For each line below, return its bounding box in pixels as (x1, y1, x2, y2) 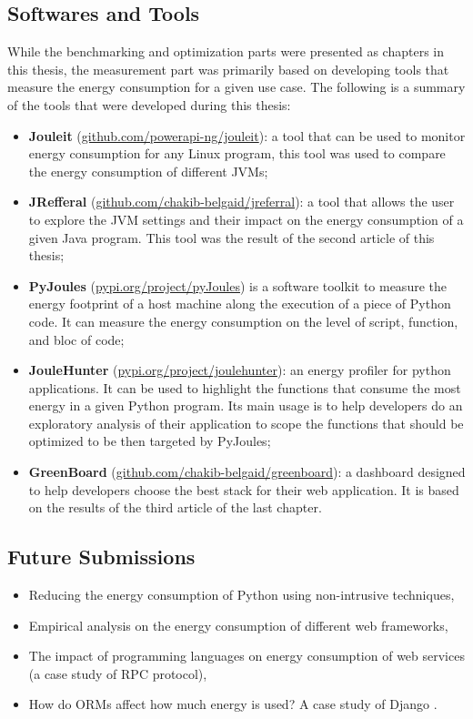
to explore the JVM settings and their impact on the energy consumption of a (28, 209, 464, 228)
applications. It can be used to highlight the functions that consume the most (28, 378, 461, 397)
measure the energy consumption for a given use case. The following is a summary (7, 77, 466, 96)
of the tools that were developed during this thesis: (7, 95, 291, 114)
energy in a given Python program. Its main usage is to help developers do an (28, 396, 463, 415)
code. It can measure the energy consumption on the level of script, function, (28, 311, 458, 330)
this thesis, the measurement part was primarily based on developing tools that (7, 59, 449, 78)
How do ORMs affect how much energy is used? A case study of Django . (28, 694, 438, 714)
